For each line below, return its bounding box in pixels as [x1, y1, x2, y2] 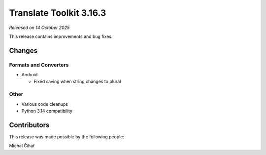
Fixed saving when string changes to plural [33, 79, 121, 85]
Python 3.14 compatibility [21, 108, 72, 114]
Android [21, 72, 38, 78]
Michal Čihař [9, 143, 35, 149]
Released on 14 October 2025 [9, 25, 70, 31]
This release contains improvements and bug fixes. [9, 33, 113, 39]
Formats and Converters [9, 62, 69, 68]
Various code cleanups [21, 101, 68, 107]
